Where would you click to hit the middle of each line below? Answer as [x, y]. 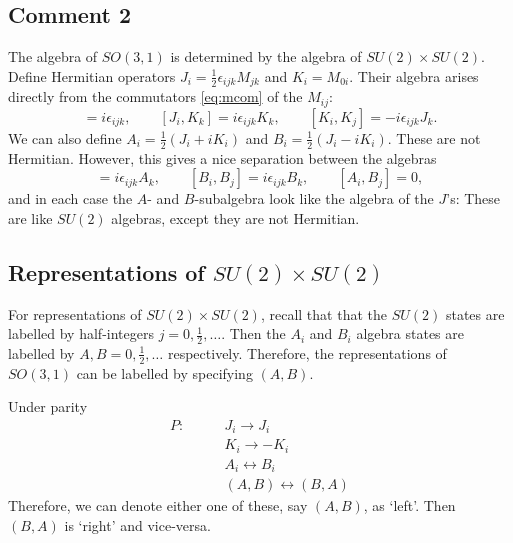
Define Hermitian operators [92, 75]
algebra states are [410, 333]
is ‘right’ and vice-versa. [137, 525]
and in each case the [70, 198]
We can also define [65, 137]
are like [30, 217]
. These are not [434, 137]
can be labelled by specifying [164, 372]
